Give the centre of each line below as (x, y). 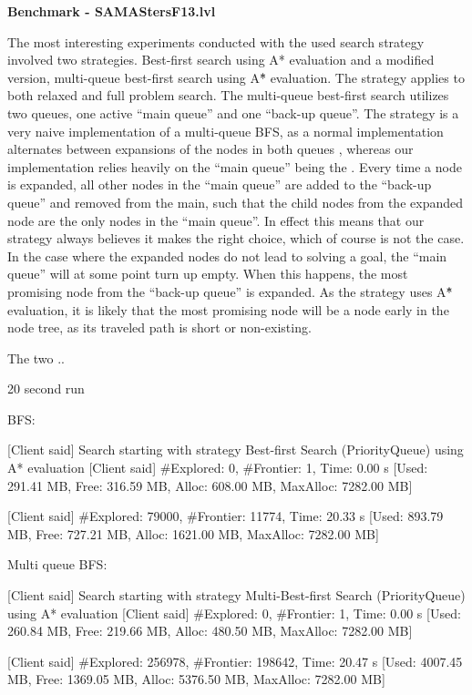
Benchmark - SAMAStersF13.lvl (112, 11)
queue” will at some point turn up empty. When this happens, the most (208, 274)
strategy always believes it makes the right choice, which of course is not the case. (236, 238)
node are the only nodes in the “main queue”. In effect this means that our (216, 220)
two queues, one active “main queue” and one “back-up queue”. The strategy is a (233, 112)
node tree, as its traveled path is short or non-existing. (159, 327)
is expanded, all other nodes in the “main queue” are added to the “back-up (220, 184)
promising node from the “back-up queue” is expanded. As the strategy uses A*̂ (230, 291)
